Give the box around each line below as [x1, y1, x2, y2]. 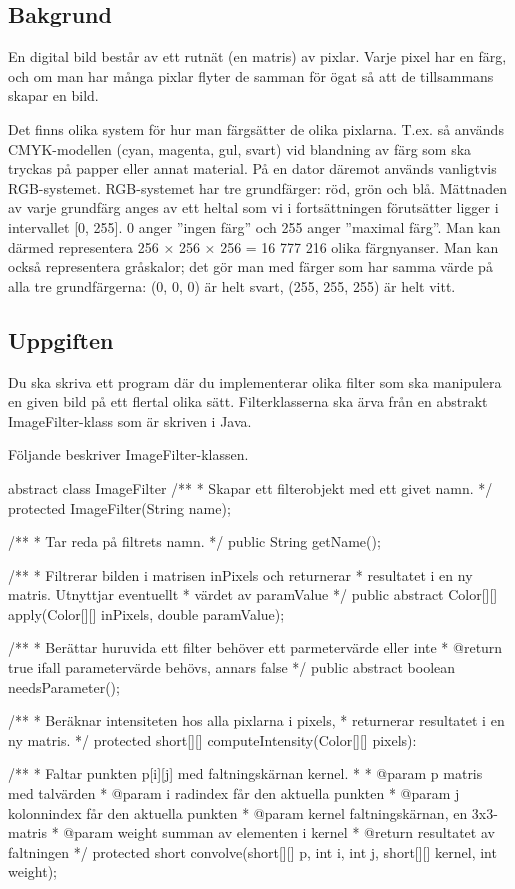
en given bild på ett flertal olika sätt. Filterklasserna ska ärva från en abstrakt [8, 391, 488, 412]
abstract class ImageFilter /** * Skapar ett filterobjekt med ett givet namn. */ [8, 477, 493, 498]
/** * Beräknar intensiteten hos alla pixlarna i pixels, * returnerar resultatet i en [8, 710, 505, 731]
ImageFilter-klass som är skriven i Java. [8, 410, 252, 431]
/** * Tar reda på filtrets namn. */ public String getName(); [8, 531, 381, 552]
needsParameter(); [8, 676, 120, 697]
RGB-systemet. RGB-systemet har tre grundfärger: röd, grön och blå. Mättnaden [8, 177, 507, 198]
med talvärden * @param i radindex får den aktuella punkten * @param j [8, 783, 460, 804]
